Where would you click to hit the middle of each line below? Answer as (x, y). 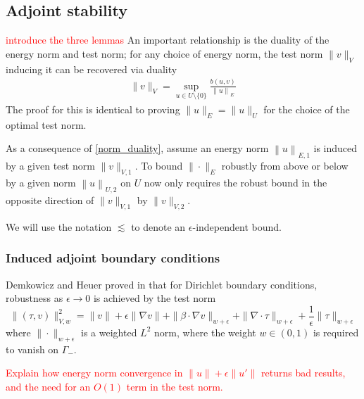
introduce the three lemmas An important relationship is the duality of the (168, 40)
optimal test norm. (46, 124)
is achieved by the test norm (155, 298)
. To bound (159, 166)
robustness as (34, 298)
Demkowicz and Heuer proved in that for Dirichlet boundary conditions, (162, 284)
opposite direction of (50, 200)
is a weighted (109, 332)
